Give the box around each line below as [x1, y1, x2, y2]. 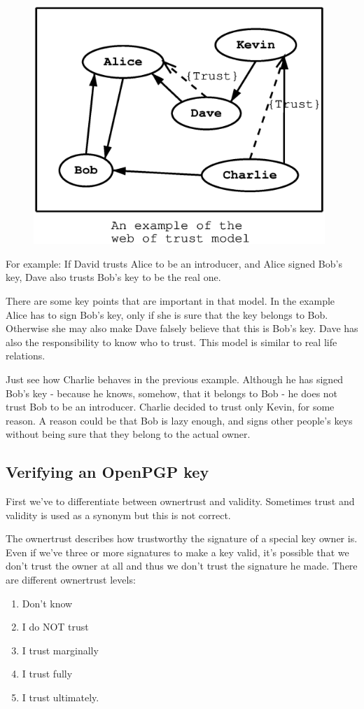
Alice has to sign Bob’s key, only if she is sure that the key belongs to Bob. [6, 307, 328, 322]
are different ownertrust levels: [6, 572, 136, 587]
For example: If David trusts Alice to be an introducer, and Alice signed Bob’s [6, 256, 342, 270]
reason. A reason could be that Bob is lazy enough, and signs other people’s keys [6, 413, 353, 427]
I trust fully [22, 666, 73, 681]
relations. [6, 348, 45, 363]
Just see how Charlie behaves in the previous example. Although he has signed [6, 371, 344, 386]
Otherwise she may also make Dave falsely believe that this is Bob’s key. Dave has [6, 321, 358, 336]
